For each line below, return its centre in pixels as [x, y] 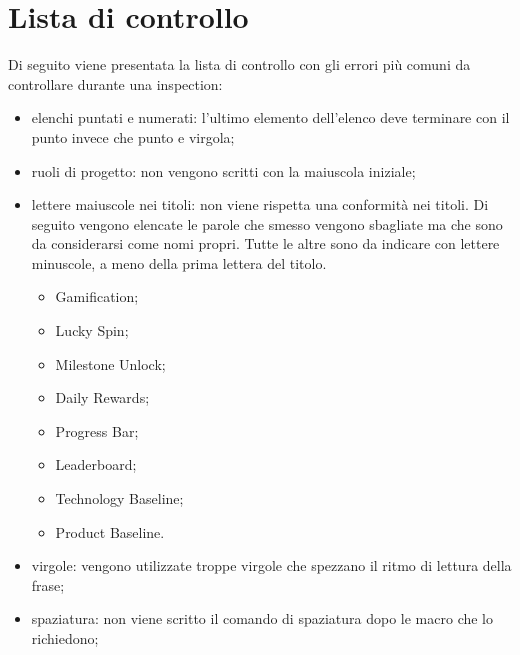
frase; [48, 584]
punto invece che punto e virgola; [133, 136]
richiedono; [65, 638]
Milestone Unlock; [110, 363]
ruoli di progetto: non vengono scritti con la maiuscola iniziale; [223, 170]
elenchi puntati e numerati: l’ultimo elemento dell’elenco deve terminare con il [270, 117]
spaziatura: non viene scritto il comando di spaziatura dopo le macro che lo [262, 618]
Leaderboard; [96, 464]
